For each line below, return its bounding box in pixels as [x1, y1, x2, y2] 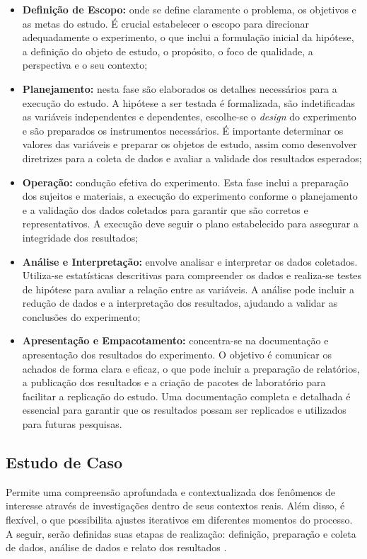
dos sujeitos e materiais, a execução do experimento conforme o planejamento [22, 188, 358, 203]
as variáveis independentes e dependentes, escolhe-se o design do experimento [22, 109, 356, 124]
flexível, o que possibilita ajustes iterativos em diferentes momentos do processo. [6, 512, 353, 527]
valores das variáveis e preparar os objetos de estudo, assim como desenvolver [22, 137, 357, 152]
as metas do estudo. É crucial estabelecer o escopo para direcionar [22, 16, 309, 30]
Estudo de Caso [6, 451, 123, 473]
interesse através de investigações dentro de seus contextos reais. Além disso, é [6, 498, 345, 513]
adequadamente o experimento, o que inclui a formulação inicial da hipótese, [22, 30, 354, 45]
